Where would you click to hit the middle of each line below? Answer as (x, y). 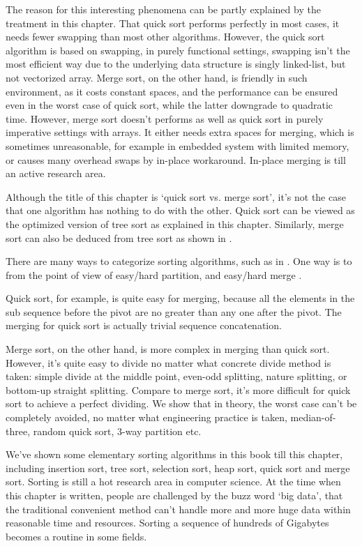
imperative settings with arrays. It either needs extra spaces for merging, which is (180, 132)
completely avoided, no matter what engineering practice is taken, (146, 417)
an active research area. (56, 173)
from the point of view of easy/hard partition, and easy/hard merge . (154, 274)
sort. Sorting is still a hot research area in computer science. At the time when (173, 481)
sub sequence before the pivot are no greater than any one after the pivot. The (174, 311)
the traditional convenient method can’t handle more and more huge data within (178, 509)
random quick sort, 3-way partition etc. (117, 431)
